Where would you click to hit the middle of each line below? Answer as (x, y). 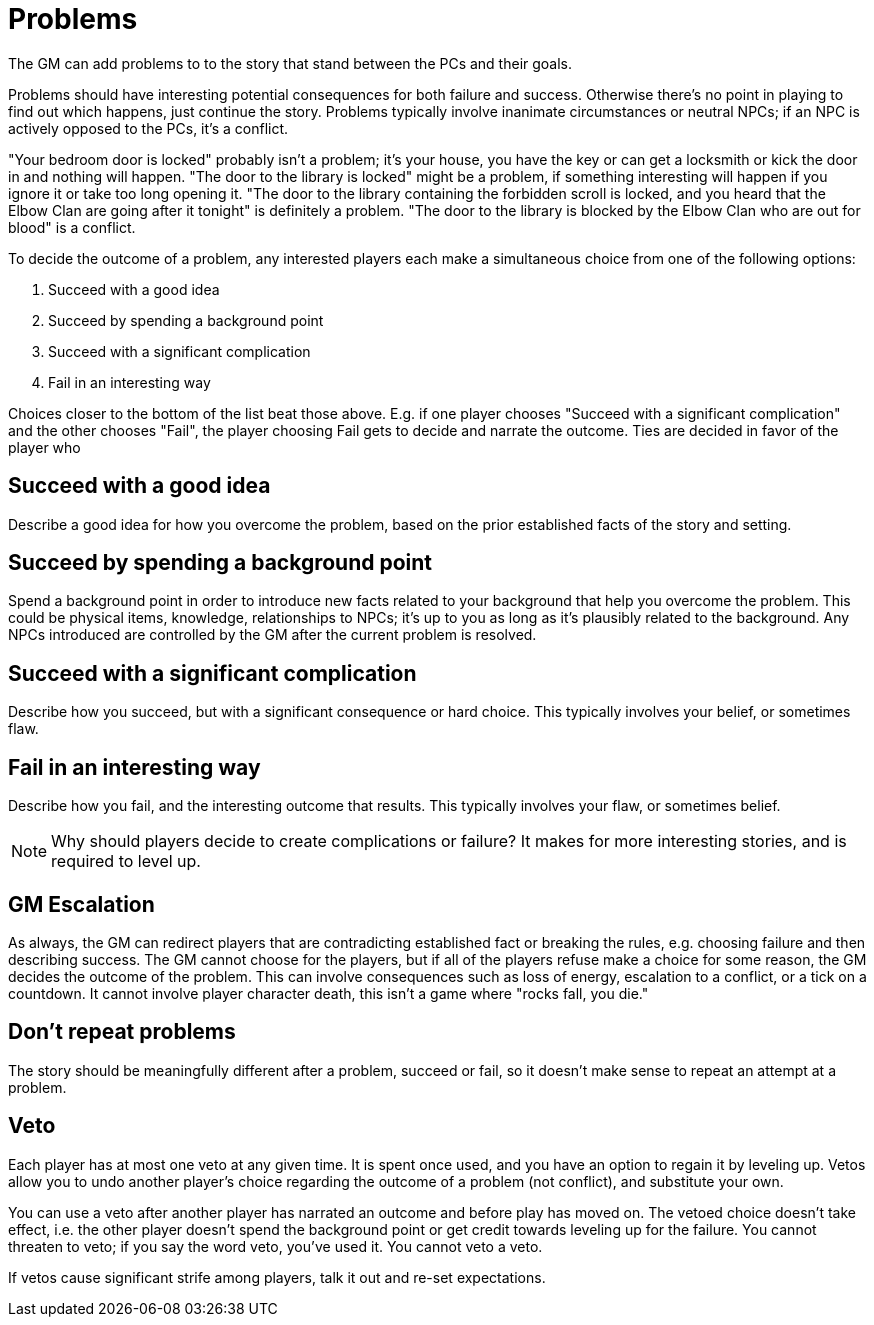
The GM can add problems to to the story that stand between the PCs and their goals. (290, 63)
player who (44, 447)
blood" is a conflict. (72, 227)
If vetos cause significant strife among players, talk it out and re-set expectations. (277, 1277)
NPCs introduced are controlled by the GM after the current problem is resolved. (272, 635)
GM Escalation (81, 904)
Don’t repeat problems (122, 1032)
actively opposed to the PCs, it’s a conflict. (148, 128)
